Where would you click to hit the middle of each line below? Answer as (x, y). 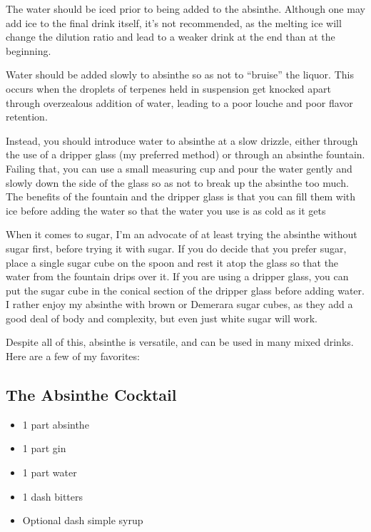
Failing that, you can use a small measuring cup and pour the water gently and (179, 168)
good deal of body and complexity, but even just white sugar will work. (162, 318)
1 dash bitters (52, 496)
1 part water (50, 472)
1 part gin (44, 448)
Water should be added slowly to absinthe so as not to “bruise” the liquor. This (180, 75)
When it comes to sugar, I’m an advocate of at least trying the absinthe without (182, 234)
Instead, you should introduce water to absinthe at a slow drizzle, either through (182, 140)
